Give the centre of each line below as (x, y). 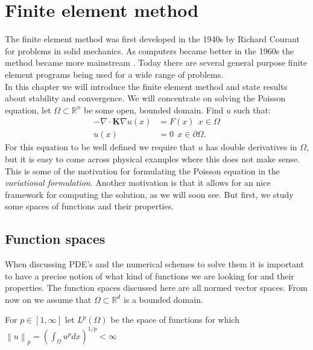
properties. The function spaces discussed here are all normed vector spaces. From (156, 288)
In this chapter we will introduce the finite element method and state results (146, 86)
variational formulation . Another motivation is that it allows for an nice (138, 183)
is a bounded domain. (163, 299)
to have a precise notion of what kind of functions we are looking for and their (150, 275)
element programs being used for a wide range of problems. (114, 74)
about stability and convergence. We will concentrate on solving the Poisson (145, 98)
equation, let (28, 110)
